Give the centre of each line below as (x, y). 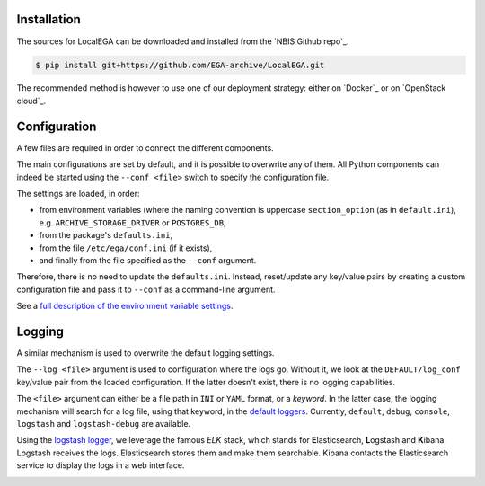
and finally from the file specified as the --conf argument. (148, 260)
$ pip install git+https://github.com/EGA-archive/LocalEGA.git (180, 65)
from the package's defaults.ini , (106, 235)
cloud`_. (31, 101)
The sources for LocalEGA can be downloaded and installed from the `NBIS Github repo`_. (183, 41)
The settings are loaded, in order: (78, 193)
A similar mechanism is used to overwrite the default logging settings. (145, 353)
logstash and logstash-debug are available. (104, 423)
